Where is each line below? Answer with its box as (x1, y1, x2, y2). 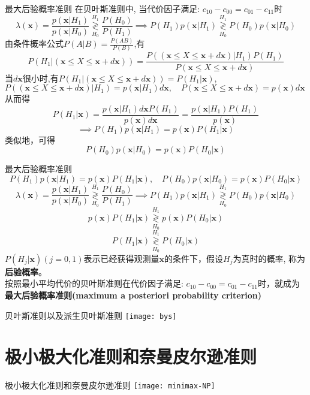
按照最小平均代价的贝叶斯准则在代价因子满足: (5, 277, 183, 290)
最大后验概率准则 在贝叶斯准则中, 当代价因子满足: (5, 2, 200, 14)
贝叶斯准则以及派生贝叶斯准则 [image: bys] (5, 309, 177, 321)
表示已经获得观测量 (83, 252, 159, 264)
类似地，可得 (5, 133, 55, 146)
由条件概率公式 (5, 37, 64, 50)
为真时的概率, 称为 (233, 252, 306, 264)
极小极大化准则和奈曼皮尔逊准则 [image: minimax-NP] (5, 379, 215, 391)
